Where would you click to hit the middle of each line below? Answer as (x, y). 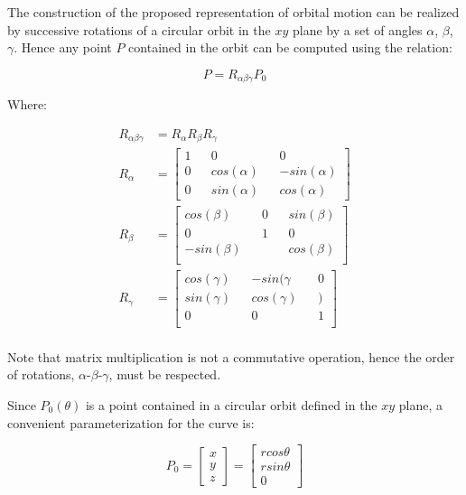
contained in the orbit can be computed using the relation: (290, 47)
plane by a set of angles (357, 29)
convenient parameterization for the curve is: (131, 422)
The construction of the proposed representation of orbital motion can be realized (233, 12)
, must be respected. (165, 374)
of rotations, (41, 374)
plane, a (421, 404)
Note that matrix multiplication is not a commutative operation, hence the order (231, 356)
